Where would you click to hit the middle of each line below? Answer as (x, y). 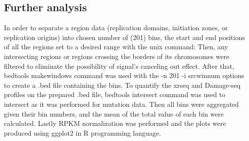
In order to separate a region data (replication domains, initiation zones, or (116, 28)
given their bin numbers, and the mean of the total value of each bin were (114, 113)
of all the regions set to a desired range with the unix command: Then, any (116, 47)
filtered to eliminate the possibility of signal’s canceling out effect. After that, (119, 66)
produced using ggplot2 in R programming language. (82, 132)
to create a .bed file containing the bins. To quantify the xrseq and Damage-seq (122, 85)
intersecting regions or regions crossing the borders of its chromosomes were (117, 56)
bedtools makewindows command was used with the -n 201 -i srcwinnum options (124, 75)
